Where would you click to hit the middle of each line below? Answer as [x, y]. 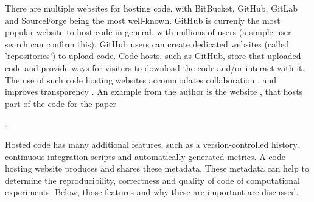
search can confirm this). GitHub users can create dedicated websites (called [147, 44]
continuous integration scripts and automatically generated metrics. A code [145, 156]
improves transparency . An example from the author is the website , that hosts [154, 92]
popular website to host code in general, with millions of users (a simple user [148, 32]
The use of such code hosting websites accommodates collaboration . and [141, 79]
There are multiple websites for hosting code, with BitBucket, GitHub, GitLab [152, 8]
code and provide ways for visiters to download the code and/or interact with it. [155, 67]
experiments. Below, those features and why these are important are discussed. [152, 192]
